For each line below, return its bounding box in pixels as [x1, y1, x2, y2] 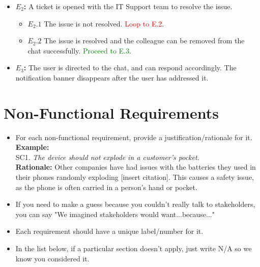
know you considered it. [15, 253, 90, 263]
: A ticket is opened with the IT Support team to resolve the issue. [23, 1, 233, 11]
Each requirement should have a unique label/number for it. [15, 226, 204, 236]
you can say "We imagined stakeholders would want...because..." [15, 208, 215, 219]
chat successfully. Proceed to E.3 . [27, 45, 131, 56]
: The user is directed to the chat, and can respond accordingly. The [23, 62, 237, 73]
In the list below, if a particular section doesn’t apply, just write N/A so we [15, 243, 252, 254]
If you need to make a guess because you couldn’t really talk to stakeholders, [15, 199, 255, 209]
